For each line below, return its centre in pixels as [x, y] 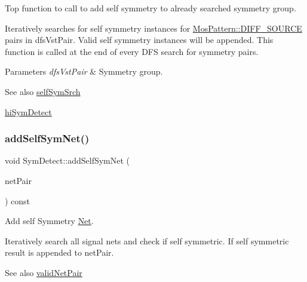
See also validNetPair [44, 272]
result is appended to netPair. [59, 252]
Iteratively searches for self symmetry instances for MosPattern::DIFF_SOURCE [153, 28]
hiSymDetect [28, 111]
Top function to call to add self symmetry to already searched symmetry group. [151, 8]
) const [18, 200]
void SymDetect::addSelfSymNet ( [67, 160]
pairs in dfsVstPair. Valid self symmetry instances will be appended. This [139, 40]
